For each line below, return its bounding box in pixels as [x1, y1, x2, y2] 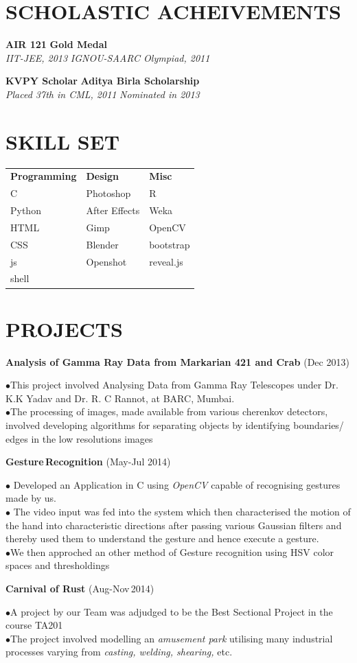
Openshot [86, 254, 127, 268]
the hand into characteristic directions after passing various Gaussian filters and [5, 517, 342, 532]
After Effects [86, 203, 140, 218]
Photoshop [86, 186, 131, 200]
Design [86, 169, 119, 183]
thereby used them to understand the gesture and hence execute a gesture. [5, 531, 319, 546]
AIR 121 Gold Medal [5, 37, 107, 51]
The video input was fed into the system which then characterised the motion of [13, 504, 351, 518]
